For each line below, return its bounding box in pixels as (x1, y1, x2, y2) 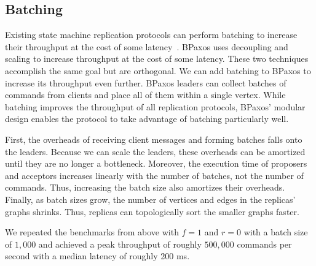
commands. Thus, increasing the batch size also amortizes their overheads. (5, 181, 285, 194)
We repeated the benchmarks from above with (5, 226, 179, 238)
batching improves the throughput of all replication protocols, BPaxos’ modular (5, 100, 306, 113)
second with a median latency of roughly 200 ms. (5, 249, 190, 262)
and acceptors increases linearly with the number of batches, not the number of (5, 169, 304, 181)
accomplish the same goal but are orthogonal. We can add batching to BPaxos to (5, 64, 311, 77)
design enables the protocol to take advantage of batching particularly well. (5, 112, 289, 125)
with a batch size (243, 226, 308, 238)
